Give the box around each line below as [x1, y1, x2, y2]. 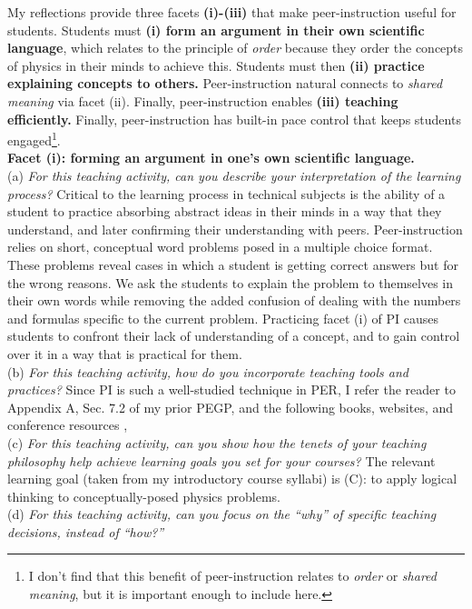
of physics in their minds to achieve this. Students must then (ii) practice [7, 55, 425, 75]
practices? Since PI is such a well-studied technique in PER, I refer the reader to [7, 380, 456, 399]
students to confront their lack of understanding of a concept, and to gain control [7, 326, 460, 345]
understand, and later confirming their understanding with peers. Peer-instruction [7, 219, 463, 238]
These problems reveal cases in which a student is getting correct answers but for [7, 255, 458, 274]
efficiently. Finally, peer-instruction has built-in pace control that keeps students [7, 109, 461, 128]
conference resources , [7, 415, 128, 434]
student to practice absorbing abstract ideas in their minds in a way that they [7, 202, 442, 221]
